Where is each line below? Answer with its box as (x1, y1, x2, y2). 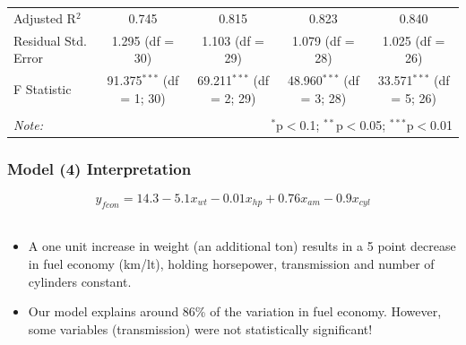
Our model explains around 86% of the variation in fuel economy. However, (28, 302, 442, 321)
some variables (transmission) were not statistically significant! (28, 319, 373, 338)
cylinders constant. (28, 272, 132, 290)
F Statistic (13, 79, 72, 98)
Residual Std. (13, 30, 87, 49)
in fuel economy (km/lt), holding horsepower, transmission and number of (28, 254, 435, 273)
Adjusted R (13, 8, 76, 27)
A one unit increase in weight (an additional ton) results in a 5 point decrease (28, 237, 456, 255)
